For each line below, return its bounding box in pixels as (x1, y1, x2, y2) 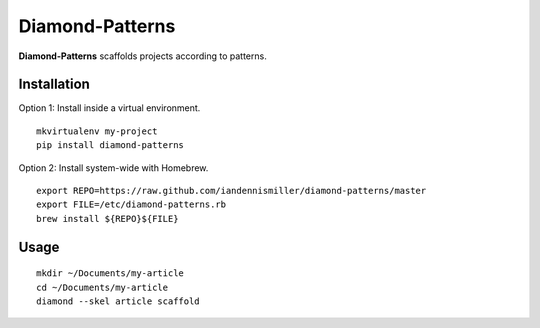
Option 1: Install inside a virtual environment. (18, 102, 201, 114)
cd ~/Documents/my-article (36, 281, 169, 293)
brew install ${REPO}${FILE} (36, 213, 179, 224)
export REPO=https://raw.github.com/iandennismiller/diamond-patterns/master (36, 185, 427, 197)
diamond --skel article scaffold (36, 295, 200, 307)
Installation (18, 76, 90, 93)
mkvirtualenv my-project (36, 125, 158, 137)
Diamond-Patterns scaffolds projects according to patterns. (18, 50, 267, 62)
